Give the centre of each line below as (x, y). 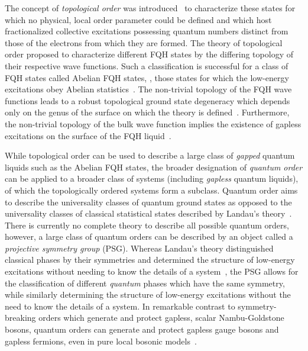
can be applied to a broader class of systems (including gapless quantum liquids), (152, 178)
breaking (20, 318)
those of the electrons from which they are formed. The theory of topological (144, 42)
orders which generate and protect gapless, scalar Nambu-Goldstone (161, 318)
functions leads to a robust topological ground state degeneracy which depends (147, 100)
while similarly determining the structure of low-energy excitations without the (148, 294)
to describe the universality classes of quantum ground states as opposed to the (148, 202)
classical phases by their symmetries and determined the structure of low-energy (150, 260)
